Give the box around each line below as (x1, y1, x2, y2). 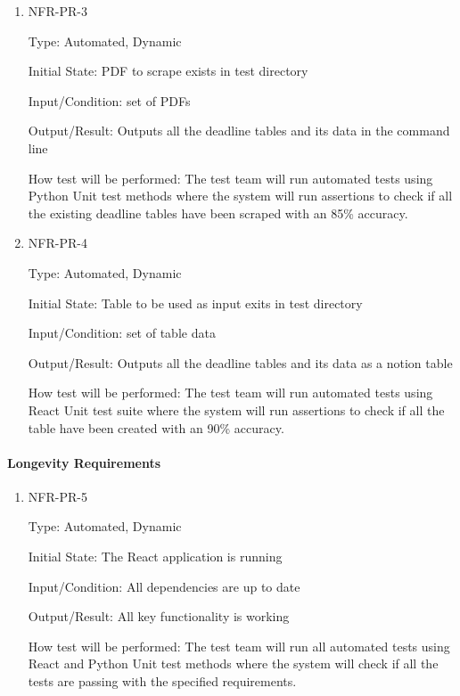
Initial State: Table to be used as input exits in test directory (28, 293, 363, 312)
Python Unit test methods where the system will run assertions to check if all (28, 186, 453, 205)
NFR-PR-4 (28, 233, 87, 252)
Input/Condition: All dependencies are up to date (28, 577, 300, 595)
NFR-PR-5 (28, 487, 87, 505)
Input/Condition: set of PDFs (28, 91, 191, 110)
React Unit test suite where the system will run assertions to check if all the (28, 400, 445, 419)
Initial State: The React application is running (28, 547, 283, 566)
